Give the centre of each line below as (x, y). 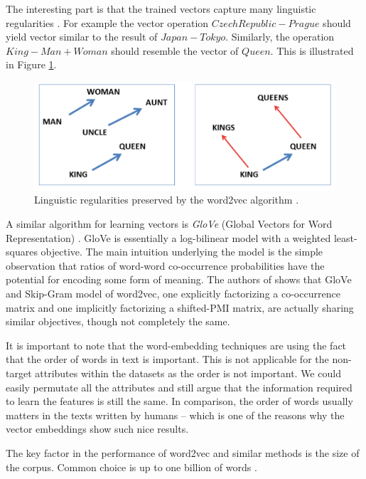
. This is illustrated (312, 50)
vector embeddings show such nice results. (97, 429)
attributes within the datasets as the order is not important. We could (188, 373)
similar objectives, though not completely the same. (118, 321)
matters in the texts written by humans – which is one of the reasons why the (175, 415)
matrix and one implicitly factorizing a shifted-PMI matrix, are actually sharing (180, 307)
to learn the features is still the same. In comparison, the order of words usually (179, 401)
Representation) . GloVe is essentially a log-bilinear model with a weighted (168, 237)
